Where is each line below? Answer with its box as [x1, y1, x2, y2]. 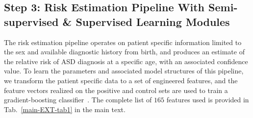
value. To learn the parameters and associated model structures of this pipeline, [4, 66, 244, 76]
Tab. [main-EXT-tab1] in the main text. [4, 104, 126, 114]
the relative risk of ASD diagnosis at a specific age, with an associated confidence [4, 56, 248, 66]
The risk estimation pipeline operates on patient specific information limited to [4, 37, 242, 47]
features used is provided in [166, 94, 249, 105]
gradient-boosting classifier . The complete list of [4, 94, 152, 105]
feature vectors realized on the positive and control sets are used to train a [4, 85, 228, 95]
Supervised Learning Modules [76, 14, 230, 29]
